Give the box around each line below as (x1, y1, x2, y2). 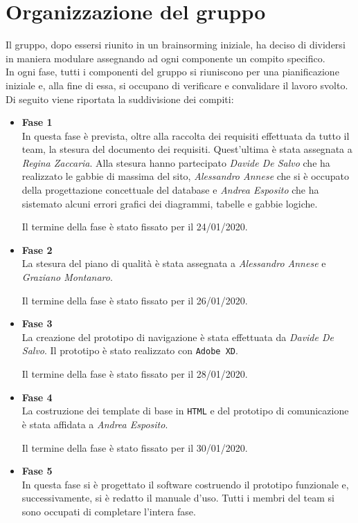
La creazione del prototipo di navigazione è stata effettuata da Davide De (21, 329, 334, 344)
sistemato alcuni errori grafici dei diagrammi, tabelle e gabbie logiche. (21, 196, 318, 210)
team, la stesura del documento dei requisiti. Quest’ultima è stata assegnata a (21, 142, 352, 156)
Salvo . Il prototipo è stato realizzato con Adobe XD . (21, 343, 238, 358)
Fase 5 (21, 464, 53, 478)
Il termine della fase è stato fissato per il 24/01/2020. (21, 219, 248, 234)
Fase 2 (21, 242, 53, 257)
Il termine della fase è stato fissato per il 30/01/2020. (21, 440, 248, 455)
